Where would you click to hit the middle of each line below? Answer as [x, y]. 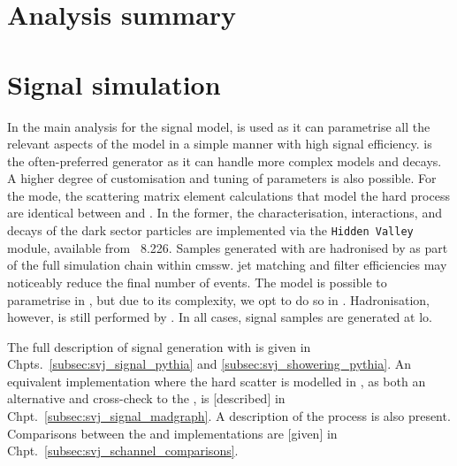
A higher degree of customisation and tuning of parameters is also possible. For [222, 178]
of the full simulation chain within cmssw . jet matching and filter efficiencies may [227, 265]
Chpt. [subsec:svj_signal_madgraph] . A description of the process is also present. [229, 416]
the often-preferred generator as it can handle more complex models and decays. [225, 160]
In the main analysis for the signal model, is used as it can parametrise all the [219, 126]
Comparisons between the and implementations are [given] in [172, 433]
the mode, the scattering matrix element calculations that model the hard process [228, 195]
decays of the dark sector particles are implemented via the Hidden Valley [210, 230]
